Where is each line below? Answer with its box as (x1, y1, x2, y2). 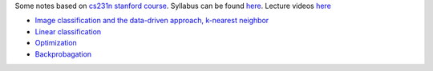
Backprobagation (34, 49, 92, 59)
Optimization (34, 38, 78, 48)
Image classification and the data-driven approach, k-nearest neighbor (34, 16, 269, 26)
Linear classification (34, 26, 102, 36)
